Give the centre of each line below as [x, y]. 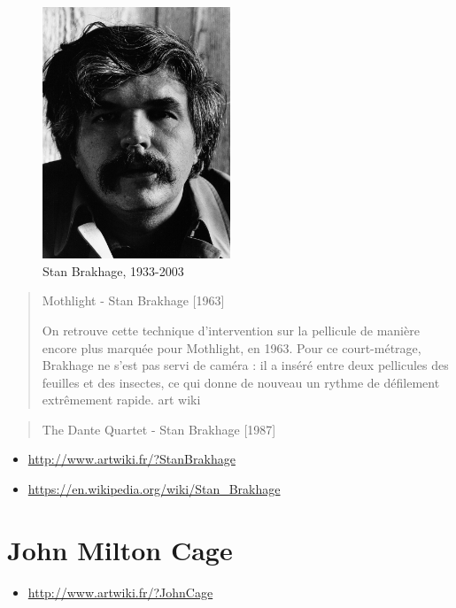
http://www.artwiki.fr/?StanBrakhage [131, 459]
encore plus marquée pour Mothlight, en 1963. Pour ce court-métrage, [232, 347]
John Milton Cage [120, 549]
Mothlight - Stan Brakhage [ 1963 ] [133, 300]
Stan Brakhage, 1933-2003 [113, 270]
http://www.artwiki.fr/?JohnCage [120, 592]
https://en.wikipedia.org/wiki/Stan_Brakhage [154, 489]
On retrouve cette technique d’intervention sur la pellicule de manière [231, 330]
